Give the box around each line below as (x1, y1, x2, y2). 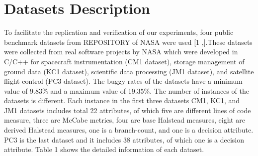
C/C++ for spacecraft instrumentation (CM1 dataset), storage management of (4, 56, 245, 66)
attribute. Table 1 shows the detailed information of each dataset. (4, 144, 204, 155)
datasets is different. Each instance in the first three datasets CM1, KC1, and (4, 95, 240, 106)
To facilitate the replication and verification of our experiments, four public (4, 27, 234, 37)
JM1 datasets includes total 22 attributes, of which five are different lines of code (4, 105, 251, 115)
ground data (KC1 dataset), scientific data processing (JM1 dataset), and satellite (4, 66, 254, 76)
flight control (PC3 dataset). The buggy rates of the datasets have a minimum (4, 76, 243, 86)
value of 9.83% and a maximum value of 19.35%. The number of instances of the (4, 85, 249, 96)
